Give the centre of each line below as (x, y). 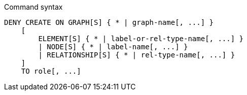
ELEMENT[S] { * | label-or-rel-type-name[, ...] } (141, 39)
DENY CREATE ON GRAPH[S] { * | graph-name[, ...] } (109, 22)
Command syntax (33, 7)
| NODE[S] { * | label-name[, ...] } (113, 47)
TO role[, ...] (51, 71)
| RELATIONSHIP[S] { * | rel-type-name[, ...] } (137, 55)
